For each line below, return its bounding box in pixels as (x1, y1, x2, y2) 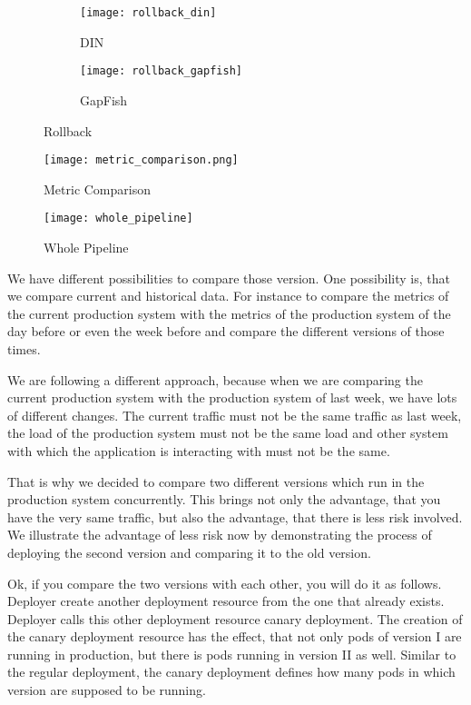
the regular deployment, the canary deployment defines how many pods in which (7, 662, 456, 681)
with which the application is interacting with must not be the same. (7, 441, 390, 460)
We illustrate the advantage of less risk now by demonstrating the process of (7, 525, 432, 544)
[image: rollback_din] (80, 6, 217, 19)
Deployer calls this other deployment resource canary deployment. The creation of (7, 609, 463, 628)
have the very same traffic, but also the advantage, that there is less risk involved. (7, 507, 463, 526)
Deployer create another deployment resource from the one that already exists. (7, 591, 445, 611)
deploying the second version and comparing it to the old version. (7, 542, 371, 561)
